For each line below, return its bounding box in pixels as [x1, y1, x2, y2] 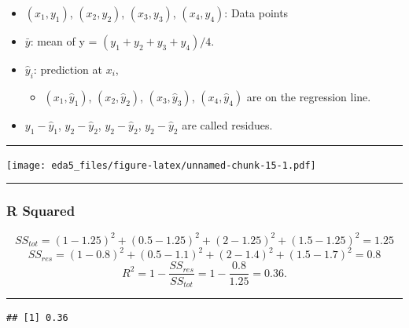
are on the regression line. [246, 88, 371, 104]
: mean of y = [30, 33, 98, 49]
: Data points [224, 5, 289, 20]
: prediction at [33, 61, 103, 77]
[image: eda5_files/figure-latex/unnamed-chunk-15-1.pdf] [6, 159, 316, 171]
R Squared [6, 201, 76, 220]
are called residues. [182, 116, 273, 133]
